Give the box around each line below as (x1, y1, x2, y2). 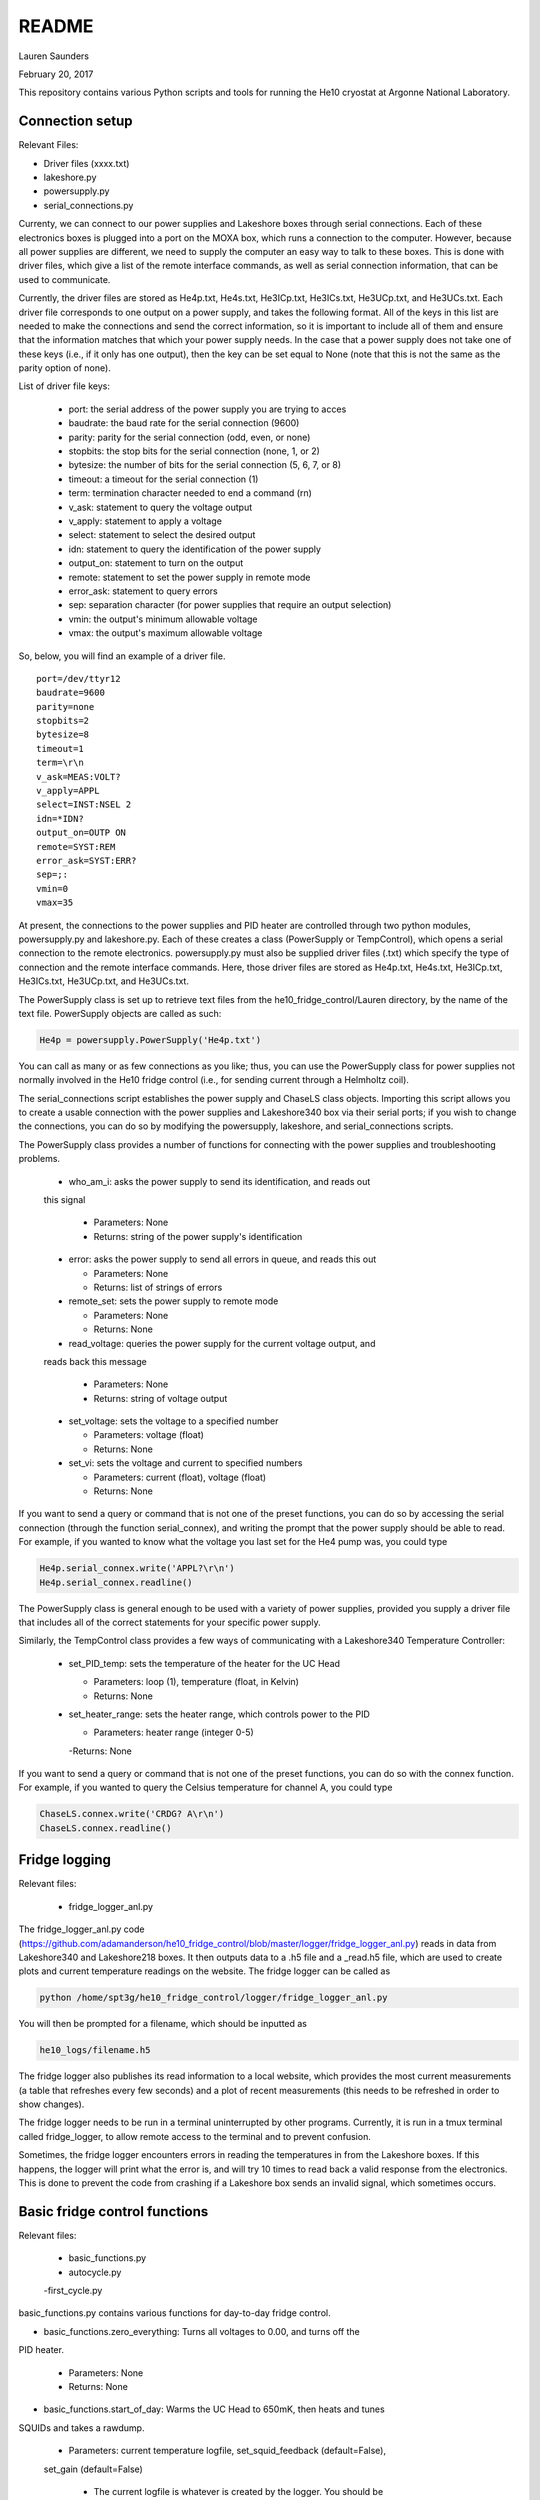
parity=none (36, 701, 95, 712)
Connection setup (18, 113, 134, 130)
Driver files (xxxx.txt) (43, 157, 130, 169)
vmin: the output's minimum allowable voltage (68, 613, 258, 625)
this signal (43, 1193, 86, 1205)
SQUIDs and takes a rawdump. (18, 2421, 145, 2434)
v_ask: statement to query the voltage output (68, 501, 253, 513)
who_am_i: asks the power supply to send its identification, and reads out (68, 1175, 371, 1187)
